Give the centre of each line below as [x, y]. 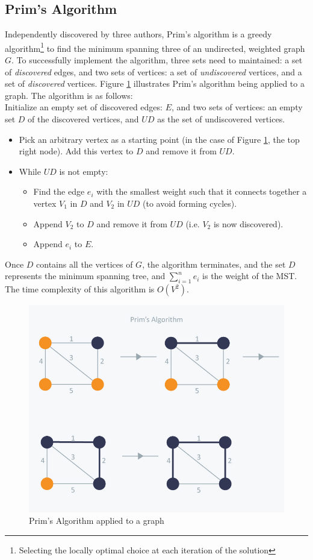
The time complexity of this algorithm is [80, 289]
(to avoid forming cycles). [190, 203]
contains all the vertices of [85, 264]
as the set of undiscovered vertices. [221, 119]
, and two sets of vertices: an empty [237, 107]
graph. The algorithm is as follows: [69, 95]
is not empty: [84, 171]
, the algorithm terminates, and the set [214, 264]
